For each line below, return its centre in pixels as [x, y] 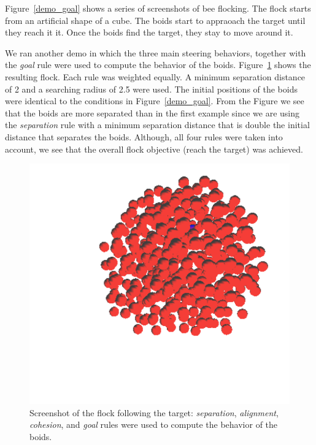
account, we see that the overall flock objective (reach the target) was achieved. [154, 149]
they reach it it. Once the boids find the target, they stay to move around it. [149, 32]
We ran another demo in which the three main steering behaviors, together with [156, 52]
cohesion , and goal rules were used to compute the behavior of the [154, 424]
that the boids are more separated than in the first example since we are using [152, 112]
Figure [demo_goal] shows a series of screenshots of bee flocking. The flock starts [158, 8]
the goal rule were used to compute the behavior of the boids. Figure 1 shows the [158, 65]
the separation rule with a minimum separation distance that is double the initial [157, 125]
